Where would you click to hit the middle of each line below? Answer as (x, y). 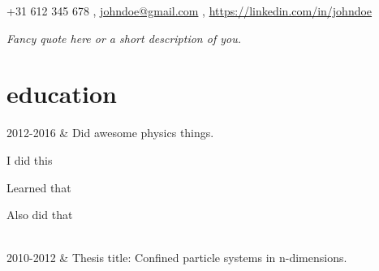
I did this (30, 159)
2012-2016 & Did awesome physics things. (110, 133)
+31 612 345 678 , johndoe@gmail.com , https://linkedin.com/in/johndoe (189, 11)
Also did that (40, 215)
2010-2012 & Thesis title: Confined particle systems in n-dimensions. (177, 258)
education (62, 94)
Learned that (39, 187)
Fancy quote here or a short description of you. (124, 38)
